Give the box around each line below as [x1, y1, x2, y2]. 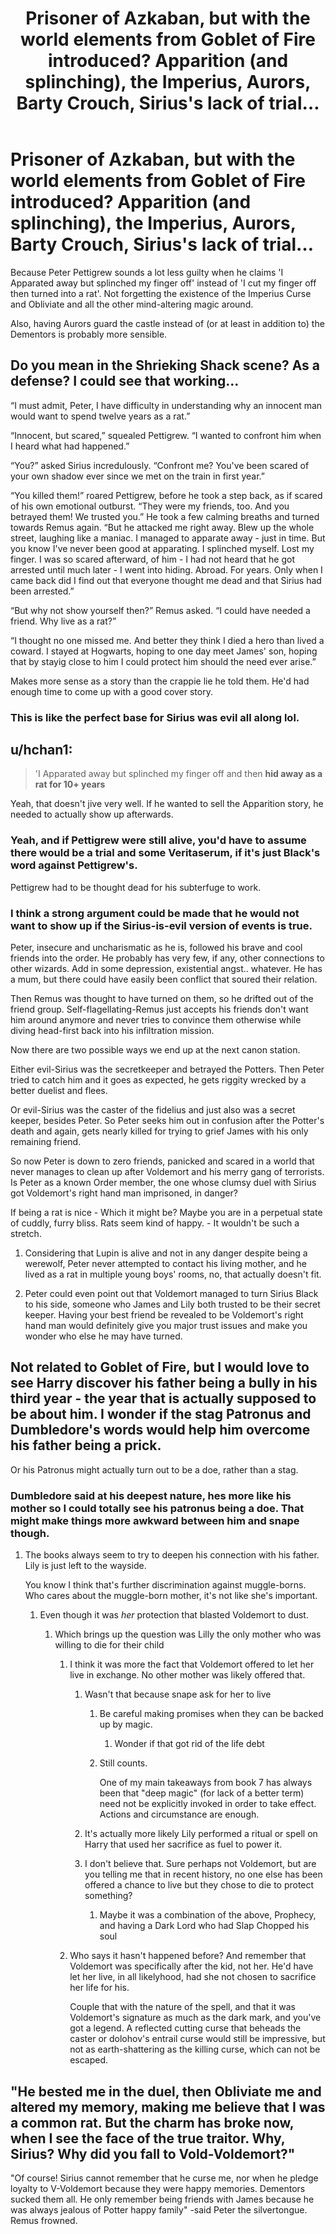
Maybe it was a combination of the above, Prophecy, [99, 1909, 317, 1921]
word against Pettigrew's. [10, 858, 138, 872]
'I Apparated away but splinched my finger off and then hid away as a [34, 768, 323, 780]
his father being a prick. [10, 1437, 162, 1454]
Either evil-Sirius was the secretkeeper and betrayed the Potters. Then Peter [10, 1063, 325, 1076]
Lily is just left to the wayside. [24, 1560, 147, 1572]
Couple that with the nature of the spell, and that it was [69, 2001, 296, 2013]
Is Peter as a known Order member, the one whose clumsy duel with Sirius [10, 1177, 317, 1189]
